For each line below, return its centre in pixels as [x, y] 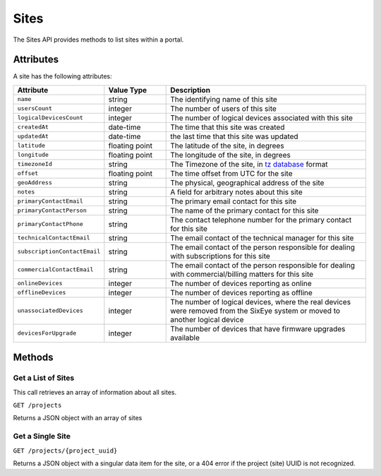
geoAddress [35, 183]
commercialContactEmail [55, 269]
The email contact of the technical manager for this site [262, 238]
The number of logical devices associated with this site [261, 118]
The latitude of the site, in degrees [228, 145]
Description [190, 90]
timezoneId [35, 164]
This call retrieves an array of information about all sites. [95, 392]
